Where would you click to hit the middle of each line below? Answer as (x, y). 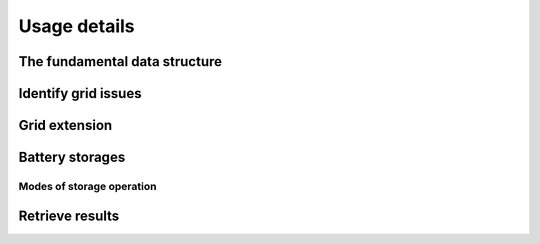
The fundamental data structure (120, 61)
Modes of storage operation (87, 186)
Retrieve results (69, 215)
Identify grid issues (80, 93)
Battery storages (72, 157)
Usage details (76, 26)
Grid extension (65, 125)
